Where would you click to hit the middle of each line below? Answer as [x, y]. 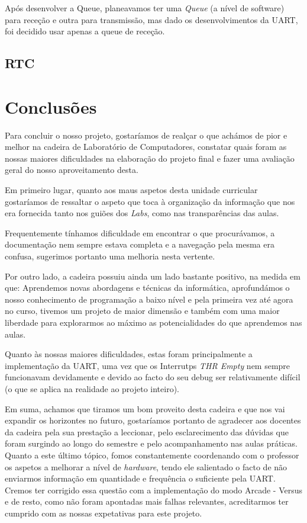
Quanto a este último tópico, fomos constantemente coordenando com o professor [152, 455]
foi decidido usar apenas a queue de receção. [85, 31]
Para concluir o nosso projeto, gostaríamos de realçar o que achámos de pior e [146, 135]
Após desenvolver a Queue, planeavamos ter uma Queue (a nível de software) [145, 8]
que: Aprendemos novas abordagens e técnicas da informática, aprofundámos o [147, 288]
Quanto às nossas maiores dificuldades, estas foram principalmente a [129, 354]
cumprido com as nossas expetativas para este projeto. [104, 513]
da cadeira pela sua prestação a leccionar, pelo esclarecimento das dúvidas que [147, 431]
